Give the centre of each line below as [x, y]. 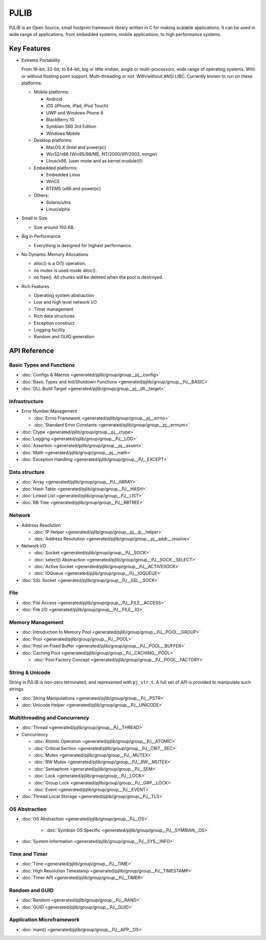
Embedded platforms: [56, 168]
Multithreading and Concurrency [49, 718]
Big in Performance [41, 236]
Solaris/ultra [58, 202]
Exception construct [54, 323]
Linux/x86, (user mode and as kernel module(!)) [94, 161]
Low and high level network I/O [65, 302]
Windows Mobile [63, 133]
